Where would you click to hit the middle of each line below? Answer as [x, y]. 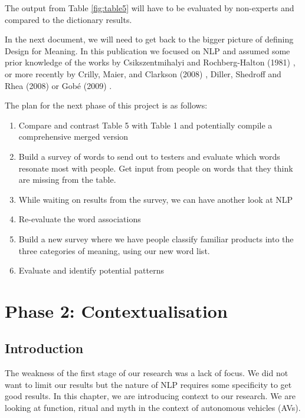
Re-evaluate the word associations [80, 219]
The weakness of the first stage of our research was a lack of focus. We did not [147, 373]
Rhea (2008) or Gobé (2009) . [58, 85]
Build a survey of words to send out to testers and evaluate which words [149, 156]
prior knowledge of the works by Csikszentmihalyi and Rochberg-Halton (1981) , [150, 62]
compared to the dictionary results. [68, 19]
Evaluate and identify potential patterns [91, 270]
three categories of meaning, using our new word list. [114, 250]
